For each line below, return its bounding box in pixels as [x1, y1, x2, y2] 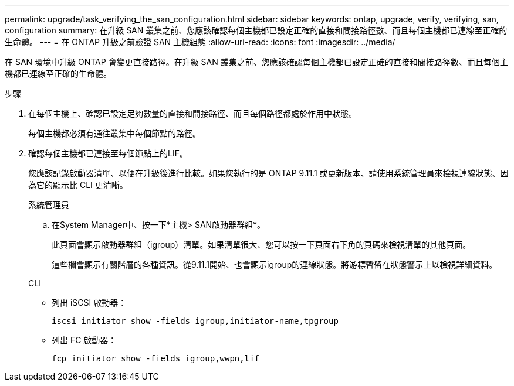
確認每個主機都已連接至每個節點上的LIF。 [28, 148, 188, 158]
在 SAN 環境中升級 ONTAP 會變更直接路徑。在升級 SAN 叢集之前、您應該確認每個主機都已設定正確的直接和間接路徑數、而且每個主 [5, 57, 508, 67]
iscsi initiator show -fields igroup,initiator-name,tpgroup [52, 316, 339, 326]
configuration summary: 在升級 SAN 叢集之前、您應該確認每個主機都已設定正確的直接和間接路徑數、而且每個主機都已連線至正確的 [5, 25, 508, 35]
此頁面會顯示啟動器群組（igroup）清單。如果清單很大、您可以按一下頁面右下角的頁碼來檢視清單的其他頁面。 [52, 240, 471, 250]
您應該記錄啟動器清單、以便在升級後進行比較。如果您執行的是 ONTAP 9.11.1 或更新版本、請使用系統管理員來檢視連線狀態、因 [28, 168, 509, 178]
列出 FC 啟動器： [52, 335, 117, 345]
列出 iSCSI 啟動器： [52, 298, 127, 308]
